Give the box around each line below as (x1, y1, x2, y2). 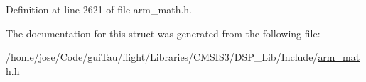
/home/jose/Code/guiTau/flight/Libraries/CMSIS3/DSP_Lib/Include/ (6, 49, 318, 64)
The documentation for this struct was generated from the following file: (6, 25, 321, 40)
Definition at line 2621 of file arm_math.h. (6, 2, 192, 16)
